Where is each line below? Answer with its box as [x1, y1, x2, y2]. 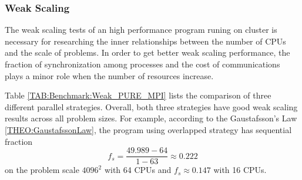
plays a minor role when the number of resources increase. [5, 69, 214, 81]
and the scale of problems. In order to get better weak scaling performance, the [5, 46, 290, 59]
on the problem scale [5, 164, 79, 176]
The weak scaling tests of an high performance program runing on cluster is [5, 23, 277, 36]
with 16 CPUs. [213, 164, 267, 176]
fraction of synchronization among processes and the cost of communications [5, 58, 280, 70]
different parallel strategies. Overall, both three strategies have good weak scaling [5, 100, 298, 113]
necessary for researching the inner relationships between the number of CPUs [5, 35, 286, 47]
